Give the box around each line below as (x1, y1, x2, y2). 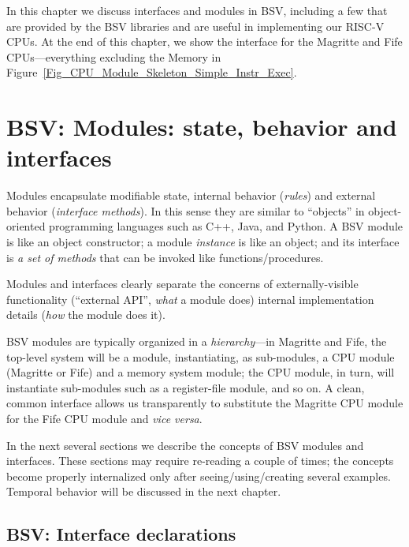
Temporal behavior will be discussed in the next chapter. (6, 483, 281, 500)
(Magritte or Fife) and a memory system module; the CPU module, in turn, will (6, 364, 395, 380)
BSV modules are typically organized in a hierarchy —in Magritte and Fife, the (6, 333, 387, 350)
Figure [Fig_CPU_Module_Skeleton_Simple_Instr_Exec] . (6, 64, 297, 81)
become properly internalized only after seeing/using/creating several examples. (6, 467, 391, 484)
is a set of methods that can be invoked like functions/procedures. (6, 249, 324, 265)
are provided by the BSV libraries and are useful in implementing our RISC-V (6, 17, 385, 34)
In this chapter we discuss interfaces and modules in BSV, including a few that (6, 2, 388, 18)
